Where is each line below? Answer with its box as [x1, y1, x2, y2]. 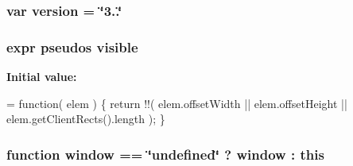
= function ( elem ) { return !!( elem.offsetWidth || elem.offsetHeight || [6, 95, 347, 111]
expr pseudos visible [6, 37, 138, 56]
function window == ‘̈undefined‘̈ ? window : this [6, 144, 324, 164]
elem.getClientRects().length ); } [6, 110, 165, 127]
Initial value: [6, 68, 77, 85]
